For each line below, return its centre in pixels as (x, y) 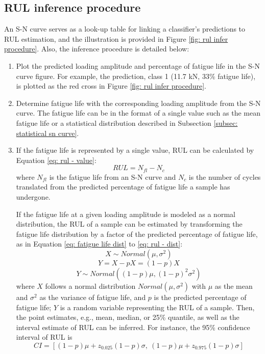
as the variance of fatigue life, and (93, 297)
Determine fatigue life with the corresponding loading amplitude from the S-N (138, 103)
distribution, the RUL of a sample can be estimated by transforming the (129, 224)
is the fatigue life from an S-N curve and (113, 176)
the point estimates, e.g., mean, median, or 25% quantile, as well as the (128, 317)
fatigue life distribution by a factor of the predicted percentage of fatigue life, (137, 234)
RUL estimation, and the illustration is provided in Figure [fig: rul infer (116, 38)
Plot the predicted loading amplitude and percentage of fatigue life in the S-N (138, 65)
